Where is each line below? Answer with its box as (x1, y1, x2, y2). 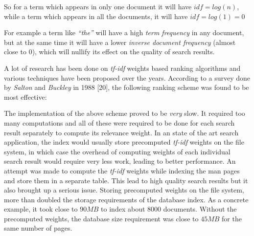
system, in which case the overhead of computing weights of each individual (4, 146, 231, 156)
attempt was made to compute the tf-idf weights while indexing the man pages (4, 165, 240, 175)
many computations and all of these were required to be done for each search (4, 117, 235, 128)
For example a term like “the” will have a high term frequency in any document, (4, 27, 244, 38)
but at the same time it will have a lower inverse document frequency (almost (4, 37, 236, 47)
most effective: (4, 91, 47, 102)
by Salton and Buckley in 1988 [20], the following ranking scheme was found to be (4, 82, 249, 92)
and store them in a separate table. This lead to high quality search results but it (4, 175, 248, 185)
